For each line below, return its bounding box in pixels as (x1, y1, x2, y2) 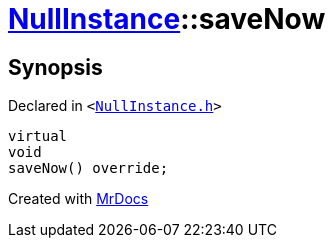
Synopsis (8, 54, 103, 80)
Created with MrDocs (8, 190, 149, 208)
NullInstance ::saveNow (8, 2, 326, 36)
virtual (8, 128, 68, 145)
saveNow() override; (8, 160, 169, 177)
